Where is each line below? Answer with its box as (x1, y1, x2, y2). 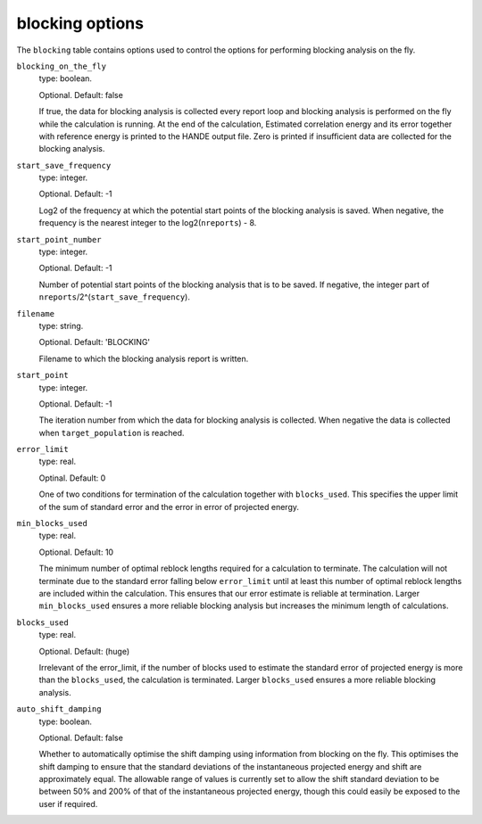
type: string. (38, 320, 84, 331)
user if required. (38, 798, 98, 809)
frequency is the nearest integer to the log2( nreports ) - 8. (38, 218, 257, 228)
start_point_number (16, 235, 102, 244)
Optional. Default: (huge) (38, 646, 130, 656)
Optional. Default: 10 (38, 547, 114, 557)
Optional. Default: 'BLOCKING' (38, 337, 151, 348)
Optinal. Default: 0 (38, 473, 106, 483)
